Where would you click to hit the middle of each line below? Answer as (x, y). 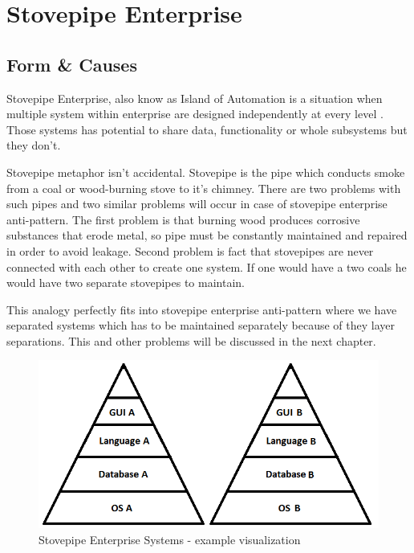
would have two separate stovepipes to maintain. (126, 283)
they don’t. (34, 145)
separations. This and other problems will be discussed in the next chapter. (191, 340)
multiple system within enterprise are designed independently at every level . (195, 114)
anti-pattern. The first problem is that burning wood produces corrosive (183, 219)
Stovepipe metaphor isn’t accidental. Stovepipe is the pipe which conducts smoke (206, 172)
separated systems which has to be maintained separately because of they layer (201, 325)
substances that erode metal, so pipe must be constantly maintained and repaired (207, 235)
